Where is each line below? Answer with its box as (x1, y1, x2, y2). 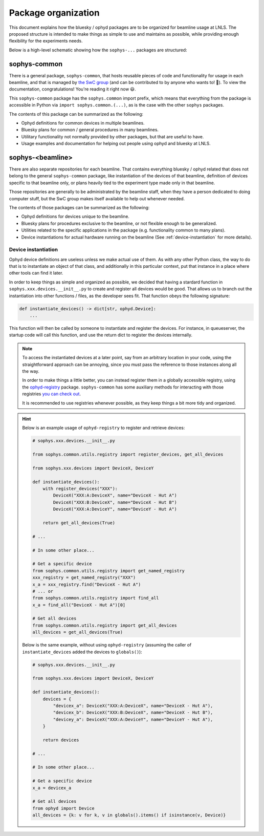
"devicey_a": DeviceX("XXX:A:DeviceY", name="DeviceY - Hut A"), (53, 716, 213, 722)
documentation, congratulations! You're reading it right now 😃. (9, 86, 136, 92)
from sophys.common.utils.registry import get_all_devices (32, 622, 177, 628)
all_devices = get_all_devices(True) (32, 629, 123, 635)
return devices (43, 737, 79, 743)
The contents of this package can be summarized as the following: (9, 111, 144, 117)
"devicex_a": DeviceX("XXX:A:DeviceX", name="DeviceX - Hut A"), (53, 703, 213, 708)
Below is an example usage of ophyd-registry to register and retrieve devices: (22, 425, 185, 431)
